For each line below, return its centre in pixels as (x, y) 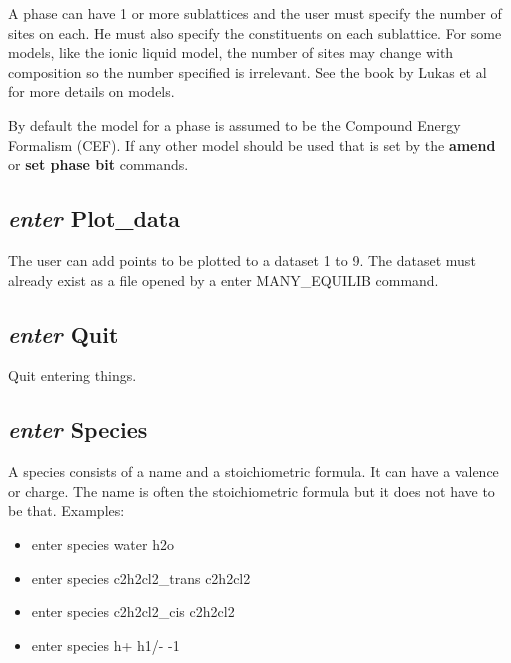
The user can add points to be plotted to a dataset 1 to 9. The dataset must (242, 259)
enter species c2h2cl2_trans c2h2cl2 (141, 577)
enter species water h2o (102, 543)
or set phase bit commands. (98, 164)
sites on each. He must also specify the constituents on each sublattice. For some (255, 32)
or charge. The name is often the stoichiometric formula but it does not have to (251, 490)
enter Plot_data (94, 218)
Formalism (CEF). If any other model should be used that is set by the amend (252, 144)
